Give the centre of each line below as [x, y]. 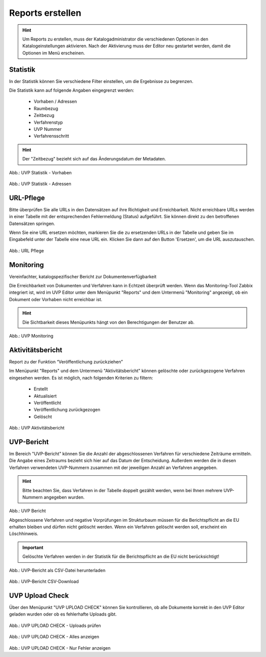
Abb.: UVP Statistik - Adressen [40, 184]
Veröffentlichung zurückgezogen [67, 410]
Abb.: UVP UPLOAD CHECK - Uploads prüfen [55, 625]
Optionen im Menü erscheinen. [54, 53]
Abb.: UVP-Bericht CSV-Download [44, 581]
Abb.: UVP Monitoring [31, 336]
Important [33, 547]
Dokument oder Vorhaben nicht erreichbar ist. [56, 299]
